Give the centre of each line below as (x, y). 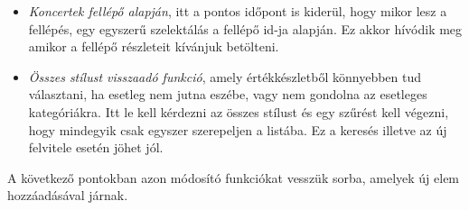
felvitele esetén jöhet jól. (96, 147)
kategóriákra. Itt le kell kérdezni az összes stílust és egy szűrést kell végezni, (239, 111)
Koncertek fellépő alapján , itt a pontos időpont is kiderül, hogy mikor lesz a (238, 11)
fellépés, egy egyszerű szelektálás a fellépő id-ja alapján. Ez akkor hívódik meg (245, 28)
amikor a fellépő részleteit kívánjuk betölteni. (154, 46)
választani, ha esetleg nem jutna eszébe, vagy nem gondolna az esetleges (228, 94)
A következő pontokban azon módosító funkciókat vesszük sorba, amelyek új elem (234, 177)
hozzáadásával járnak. (68, 195)
